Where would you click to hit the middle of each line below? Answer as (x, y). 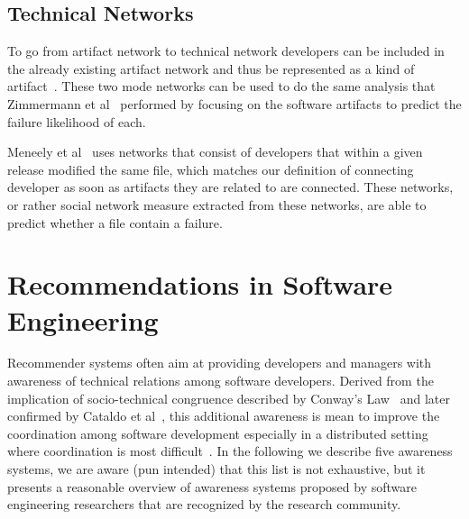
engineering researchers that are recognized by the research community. (204, 504)
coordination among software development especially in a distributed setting (218, 433)
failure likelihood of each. (77, 121)
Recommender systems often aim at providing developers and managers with (220, 363)
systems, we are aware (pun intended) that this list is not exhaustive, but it (216, 469)
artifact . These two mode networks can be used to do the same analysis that (221, 86)
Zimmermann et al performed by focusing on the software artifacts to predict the (234, 103)
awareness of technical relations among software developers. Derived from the (221, 381)
